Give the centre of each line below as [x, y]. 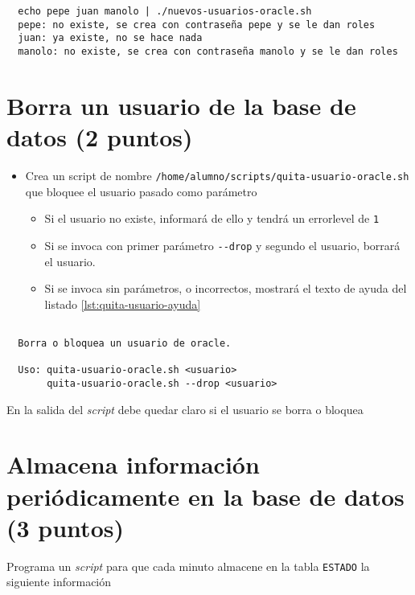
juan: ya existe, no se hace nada [110, 38]
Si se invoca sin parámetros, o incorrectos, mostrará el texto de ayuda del [226, 288]
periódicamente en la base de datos [205, 496]
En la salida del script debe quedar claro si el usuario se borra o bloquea [185, 409]
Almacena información [133, 464]
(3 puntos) [65, 527]
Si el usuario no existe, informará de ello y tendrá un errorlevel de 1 [212, 218]
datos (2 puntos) [100, 137]
